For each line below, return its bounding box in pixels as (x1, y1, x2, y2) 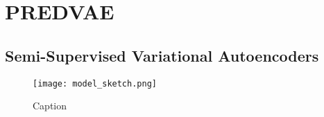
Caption (33, 98, 67, 113)
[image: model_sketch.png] (33, 78, 157, 89)
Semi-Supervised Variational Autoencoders (5, 44, 319, 66)
